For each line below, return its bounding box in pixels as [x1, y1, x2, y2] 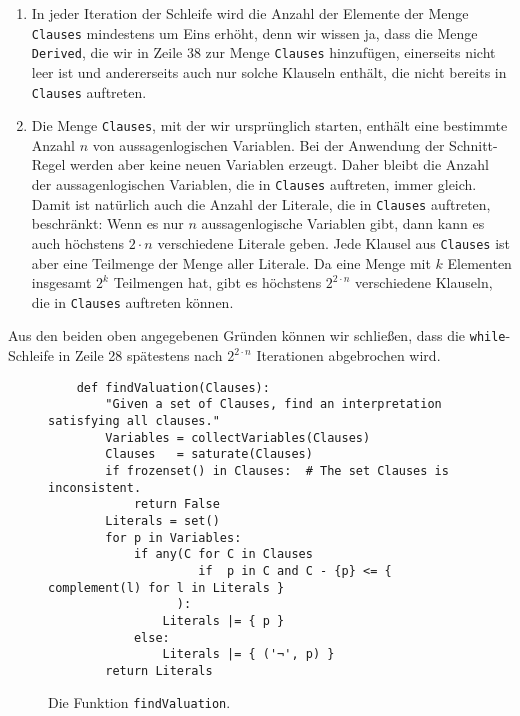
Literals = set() [105, 513, 220, 528]
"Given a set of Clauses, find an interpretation [105, 397, 442, 412]
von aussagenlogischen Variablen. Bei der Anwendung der [92, 134, 445, 155]
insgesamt [31, 272, 92, 293]
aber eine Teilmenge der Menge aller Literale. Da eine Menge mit [31, 252, 431, 273]
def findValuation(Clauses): [76, 380, 270, 395]
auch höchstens [31, 232, 125, 253]
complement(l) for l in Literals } [48, 580, 285, 595]
